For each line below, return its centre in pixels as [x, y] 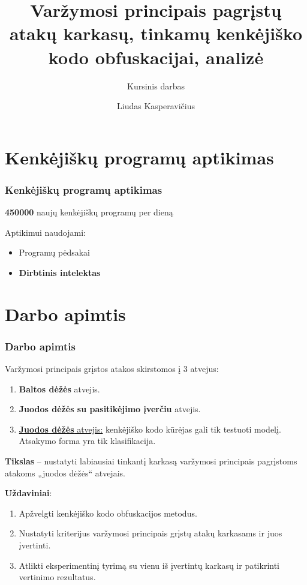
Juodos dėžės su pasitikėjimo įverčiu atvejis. [110, 409]
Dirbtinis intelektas [60, 272]
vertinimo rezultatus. [57, 577]
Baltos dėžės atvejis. [59, 388]
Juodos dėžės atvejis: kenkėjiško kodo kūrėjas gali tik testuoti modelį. [150, 429]
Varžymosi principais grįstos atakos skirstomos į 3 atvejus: [112, 369]
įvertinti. [35, 545]
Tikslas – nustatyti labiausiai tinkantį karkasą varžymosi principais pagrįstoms [151, 461]
